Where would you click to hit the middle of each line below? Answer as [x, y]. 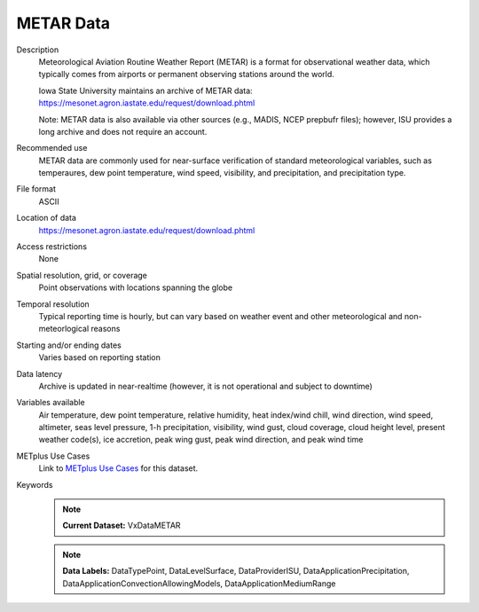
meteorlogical [64, 329]
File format [36, 189]
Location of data [47, 218]
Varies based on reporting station [100, 357]
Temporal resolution [53, 304]
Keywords [35, 484]
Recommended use [52, 148]
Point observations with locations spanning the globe [136, 287]
